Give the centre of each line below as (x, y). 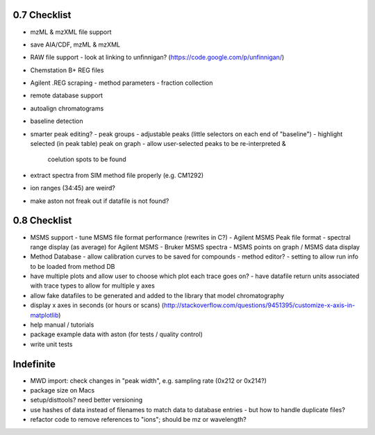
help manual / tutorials (62, 325)
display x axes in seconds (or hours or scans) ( (97, 305)
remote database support (67, 96)
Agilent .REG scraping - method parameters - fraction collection (122, 83)
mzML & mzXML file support (71, 32)
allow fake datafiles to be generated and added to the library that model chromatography (157, 295)
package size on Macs (62, 391)
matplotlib (44, 315)
